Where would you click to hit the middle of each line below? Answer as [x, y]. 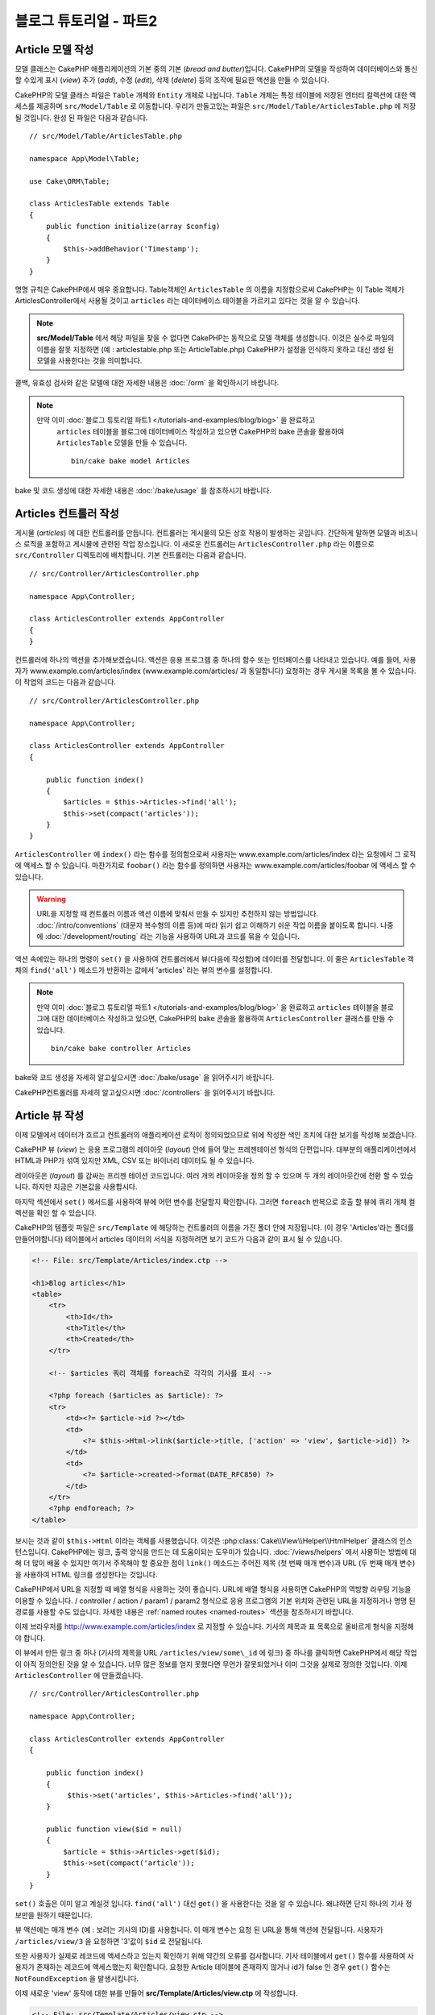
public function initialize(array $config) [133, 226]
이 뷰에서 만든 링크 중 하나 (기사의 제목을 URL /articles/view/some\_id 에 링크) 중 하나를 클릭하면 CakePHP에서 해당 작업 [216, 1653]
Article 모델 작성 [54, 50]
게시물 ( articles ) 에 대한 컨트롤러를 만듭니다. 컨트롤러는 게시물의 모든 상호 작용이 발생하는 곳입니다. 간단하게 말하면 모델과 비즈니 [216, 533]
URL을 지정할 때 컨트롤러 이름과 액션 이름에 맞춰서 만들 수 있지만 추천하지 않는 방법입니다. [178, 914]
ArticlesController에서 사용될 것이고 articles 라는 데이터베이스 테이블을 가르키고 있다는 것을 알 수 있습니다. [187, 301]
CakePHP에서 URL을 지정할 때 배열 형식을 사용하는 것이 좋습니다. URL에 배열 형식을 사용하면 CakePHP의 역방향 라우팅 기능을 [213, 1589]
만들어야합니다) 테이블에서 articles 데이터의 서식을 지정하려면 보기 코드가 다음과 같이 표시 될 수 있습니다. [178, 1239]
